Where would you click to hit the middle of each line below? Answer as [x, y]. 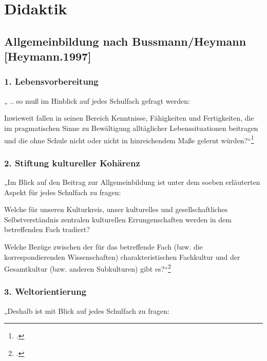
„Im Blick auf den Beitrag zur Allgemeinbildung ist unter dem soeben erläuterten [132, 182]
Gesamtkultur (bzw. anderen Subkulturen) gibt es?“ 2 [88, 268]
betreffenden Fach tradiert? [47, 229]
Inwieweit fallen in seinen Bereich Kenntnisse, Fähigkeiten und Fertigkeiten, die [129, 118]
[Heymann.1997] [48, 56]
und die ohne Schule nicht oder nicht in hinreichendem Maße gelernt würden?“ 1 [129, 139]
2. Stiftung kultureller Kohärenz [72, 163]
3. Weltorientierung [45, 291]
